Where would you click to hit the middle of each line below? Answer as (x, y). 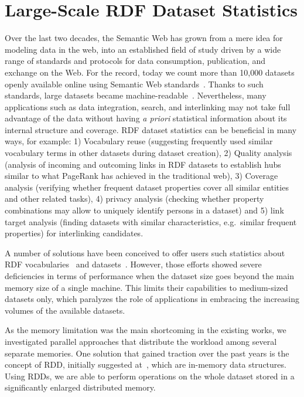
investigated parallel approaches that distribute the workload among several (141, 341)
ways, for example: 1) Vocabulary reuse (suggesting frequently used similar (139, 141)
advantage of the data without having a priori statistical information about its (146, 118)
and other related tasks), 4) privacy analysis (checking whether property (134, 199)
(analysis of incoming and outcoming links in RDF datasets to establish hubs (143, 164)
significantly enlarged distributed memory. (80, 387)
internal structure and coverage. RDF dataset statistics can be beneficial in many (151, 129)
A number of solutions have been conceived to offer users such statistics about (145, 252)
